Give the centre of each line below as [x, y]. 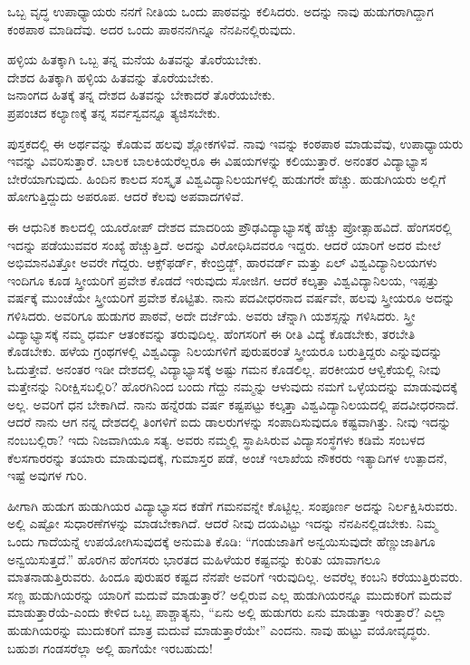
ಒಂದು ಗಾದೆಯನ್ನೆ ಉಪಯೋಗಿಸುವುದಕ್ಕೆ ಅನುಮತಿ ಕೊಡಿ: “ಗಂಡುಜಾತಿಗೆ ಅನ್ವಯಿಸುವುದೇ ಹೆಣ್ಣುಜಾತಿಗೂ [221, 541]
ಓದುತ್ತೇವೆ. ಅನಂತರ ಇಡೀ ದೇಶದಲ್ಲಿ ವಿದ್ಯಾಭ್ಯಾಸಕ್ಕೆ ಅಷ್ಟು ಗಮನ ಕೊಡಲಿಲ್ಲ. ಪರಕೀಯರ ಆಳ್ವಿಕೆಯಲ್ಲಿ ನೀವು [224, 368]
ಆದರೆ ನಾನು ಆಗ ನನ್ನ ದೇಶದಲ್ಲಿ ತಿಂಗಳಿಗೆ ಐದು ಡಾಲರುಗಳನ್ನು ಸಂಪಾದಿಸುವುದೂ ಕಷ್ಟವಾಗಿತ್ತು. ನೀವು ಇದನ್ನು [230, 422]
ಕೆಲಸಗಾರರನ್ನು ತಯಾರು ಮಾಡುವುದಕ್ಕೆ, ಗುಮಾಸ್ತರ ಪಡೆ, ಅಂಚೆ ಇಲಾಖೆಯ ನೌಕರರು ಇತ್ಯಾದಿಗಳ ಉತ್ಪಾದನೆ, [227, 457]
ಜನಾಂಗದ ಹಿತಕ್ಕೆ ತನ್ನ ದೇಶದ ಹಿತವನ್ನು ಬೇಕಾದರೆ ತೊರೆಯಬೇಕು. [141, 95]
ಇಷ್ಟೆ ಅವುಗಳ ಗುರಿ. [48, 475]
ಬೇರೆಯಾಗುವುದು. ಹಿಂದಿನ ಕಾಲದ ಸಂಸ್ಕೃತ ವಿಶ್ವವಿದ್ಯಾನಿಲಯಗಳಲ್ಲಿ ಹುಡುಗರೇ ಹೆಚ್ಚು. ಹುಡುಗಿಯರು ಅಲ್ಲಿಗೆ [227, 178]
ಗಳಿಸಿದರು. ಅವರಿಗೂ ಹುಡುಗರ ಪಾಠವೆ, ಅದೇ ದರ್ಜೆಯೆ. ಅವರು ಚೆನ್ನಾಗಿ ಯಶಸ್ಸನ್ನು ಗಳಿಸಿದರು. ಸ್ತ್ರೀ [211, 315]
